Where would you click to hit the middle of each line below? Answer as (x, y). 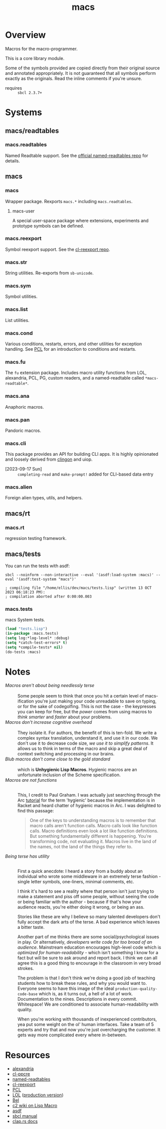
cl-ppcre (21, 1074)
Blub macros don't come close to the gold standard (58, 759)
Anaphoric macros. (25, 407)
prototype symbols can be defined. (48, 226)
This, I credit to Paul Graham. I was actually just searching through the (89, 795)
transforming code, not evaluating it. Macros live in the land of (93, 842)
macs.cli (16, 443)
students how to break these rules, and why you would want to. (82, 983)
